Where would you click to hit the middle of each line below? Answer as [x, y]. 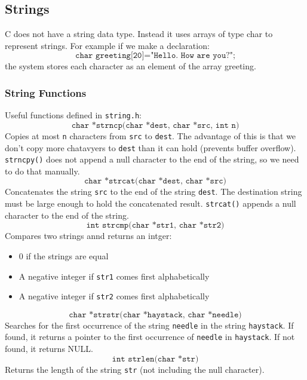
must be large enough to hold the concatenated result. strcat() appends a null [151, 203]
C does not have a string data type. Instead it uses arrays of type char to [139, 34]
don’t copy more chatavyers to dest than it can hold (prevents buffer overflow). [151, 147]
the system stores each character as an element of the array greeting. [131, 66]
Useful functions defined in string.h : [73, 115]
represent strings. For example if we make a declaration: [107, 45]
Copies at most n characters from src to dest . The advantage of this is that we [151, 135]
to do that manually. [42, 171]
